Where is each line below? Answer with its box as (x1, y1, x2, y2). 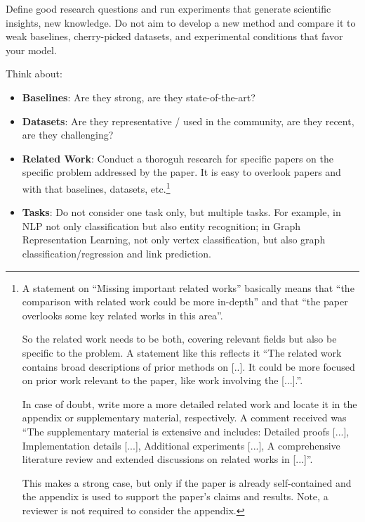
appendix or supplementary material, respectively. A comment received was (22, 410, 347, 425)
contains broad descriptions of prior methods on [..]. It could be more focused (22, 359, 355, 374)
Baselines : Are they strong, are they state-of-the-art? (22, 89, 255, 104)
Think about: (6, 66, 62, 81)
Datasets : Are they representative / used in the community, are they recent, (22, 113, 354, 128)
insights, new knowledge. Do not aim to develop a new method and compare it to (6, 15, 356, 30)
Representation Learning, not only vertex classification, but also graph (22, 232, 326, 247)
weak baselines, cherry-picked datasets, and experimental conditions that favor (6, 29, 343, 44)
